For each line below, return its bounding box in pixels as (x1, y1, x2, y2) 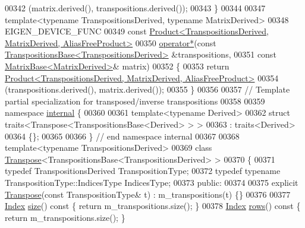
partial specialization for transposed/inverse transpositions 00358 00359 (5, 94, 265, 107)
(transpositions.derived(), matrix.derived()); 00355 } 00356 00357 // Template (5, 83, 290, 96)
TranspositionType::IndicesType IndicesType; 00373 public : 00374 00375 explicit (5, 176, 298, 188)
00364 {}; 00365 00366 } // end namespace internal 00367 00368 (5, 129, 240, 142)
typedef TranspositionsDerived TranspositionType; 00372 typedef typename (5, 164, 281, 177)
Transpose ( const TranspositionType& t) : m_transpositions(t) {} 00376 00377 (5, 188, 291, 200)
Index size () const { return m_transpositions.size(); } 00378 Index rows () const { (5, 199, 301, 212)
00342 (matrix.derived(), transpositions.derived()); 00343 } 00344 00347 (5, 2, 266, 14)
